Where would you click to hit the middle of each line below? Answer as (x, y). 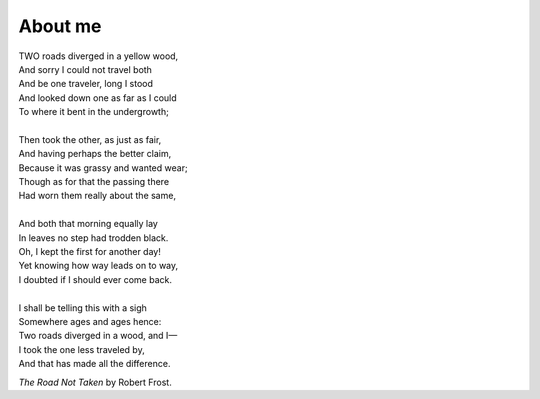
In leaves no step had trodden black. (93, 237)
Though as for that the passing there (94, 182)
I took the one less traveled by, (81, 349)
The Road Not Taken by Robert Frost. (95, 382)
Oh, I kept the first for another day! (90, 252)
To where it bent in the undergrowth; (93, 112)
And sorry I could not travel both (85, 69)
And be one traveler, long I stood (86, 84)
